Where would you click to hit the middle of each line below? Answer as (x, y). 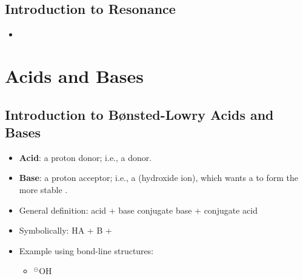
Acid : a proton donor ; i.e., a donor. (85, 157)
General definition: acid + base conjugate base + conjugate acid (138, 210)
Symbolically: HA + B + (65, 230)
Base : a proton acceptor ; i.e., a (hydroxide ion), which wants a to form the (159, 178)
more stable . (43, 189)
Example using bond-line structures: (86, 250)
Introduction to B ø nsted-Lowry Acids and (139, 114)
